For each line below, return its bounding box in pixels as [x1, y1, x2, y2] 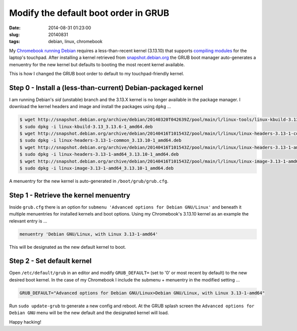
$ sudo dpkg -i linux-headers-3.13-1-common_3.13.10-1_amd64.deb [19, 138, 182, 143]
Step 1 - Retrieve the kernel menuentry [9, 191, 131, 199]
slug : [9, 31, 20, 37]
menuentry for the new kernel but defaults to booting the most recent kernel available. [9, 61, 185, 67]
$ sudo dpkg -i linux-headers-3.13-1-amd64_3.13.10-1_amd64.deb [19, 152, 179, 157]
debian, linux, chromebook [48, 39, 102, 45]
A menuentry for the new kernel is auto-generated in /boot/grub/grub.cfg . [9, 178, 168, 184]
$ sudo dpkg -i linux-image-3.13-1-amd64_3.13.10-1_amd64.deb [19, 165, 174, 171]
